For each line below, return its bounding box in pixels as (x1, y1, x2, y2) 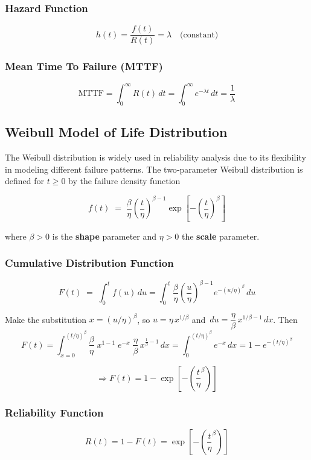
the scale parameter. (181, 229, 260, 242)
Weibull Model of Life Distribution (5, 123, 228, 141)
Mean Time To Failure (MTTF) (5, 59, 163, 74)
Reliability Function (5, 404, 104, 420)
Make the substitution (5, 313, 87, 325)
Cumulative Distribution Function (5, 255, 174, 270)
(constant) (180, 30, 219, 39)
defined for (5, 174, 45, 187)
